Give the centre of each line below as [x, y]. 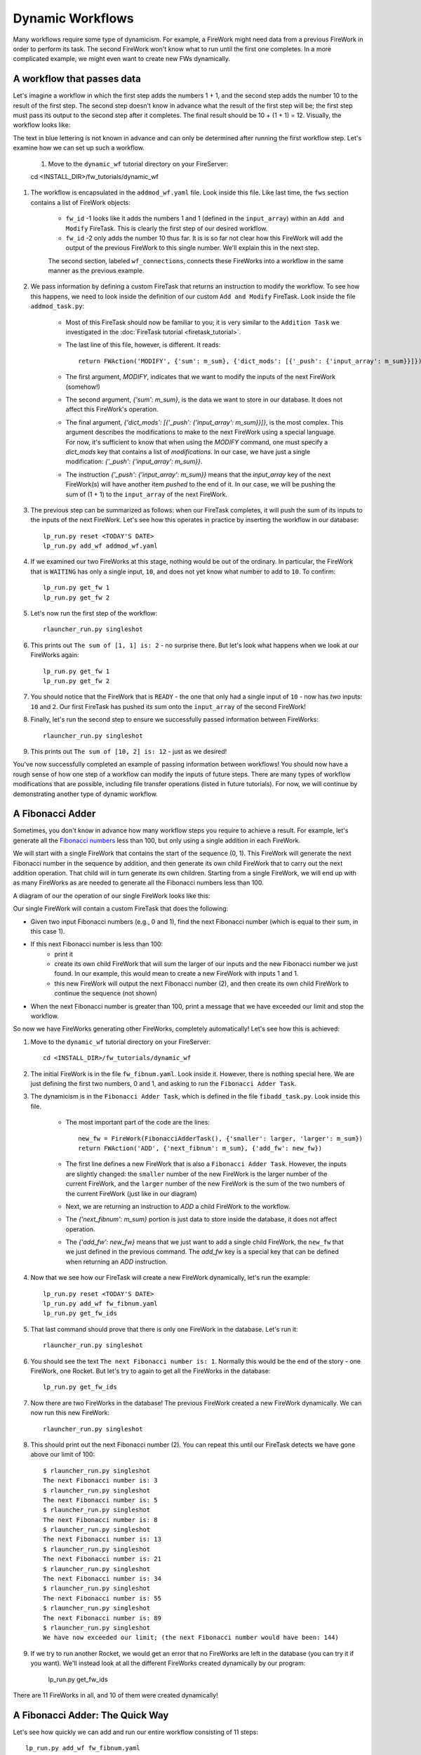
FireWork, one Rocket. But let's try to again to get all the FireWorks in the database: [151, 1371]
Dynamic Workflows [73, 18]
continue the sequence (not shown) [106, 993]
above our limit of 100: [62, 1455]
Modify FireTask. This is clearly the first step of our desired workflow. [167, 228]
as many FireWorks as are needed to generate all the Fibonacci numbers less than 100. [138, 883]
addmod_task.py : [58, 306]
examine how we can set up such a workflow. [79, 148]
